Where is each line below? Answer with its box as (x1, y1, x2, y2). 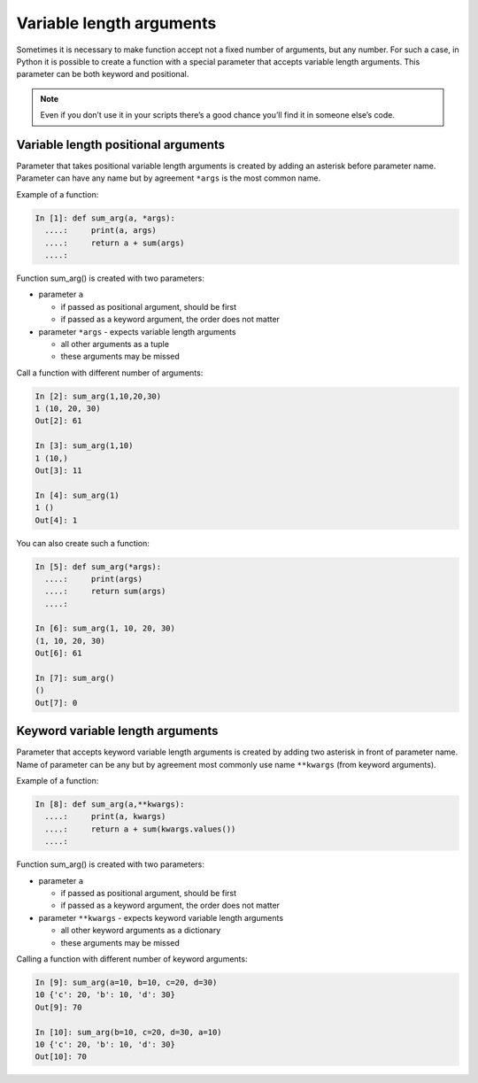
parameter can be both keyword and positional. (16, 69, 189, 80)
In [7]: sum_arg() (35, 673, 115, 684)
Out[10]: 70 (35, 1052, 88, 1062)
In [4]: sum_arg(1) (35, 490, 119, 500)
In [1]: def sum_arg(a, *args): (35, 213, 176, 223)
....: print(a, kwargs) (44, 811, 166, 822)
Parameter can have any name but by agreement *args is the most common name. (16, 173, 321, 183)
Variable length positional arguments (16, 137, 226, 152)
